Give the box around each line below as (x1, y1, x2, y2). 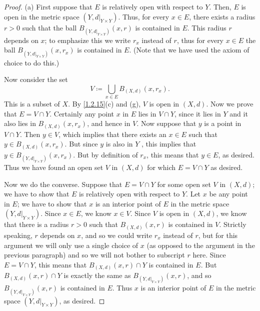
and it (229, 108, 248, 118)
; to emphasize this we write (44, 34, 131, 45)
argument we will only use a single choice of (4, 239, 138, 250)
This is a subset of (4, 98, 60, 109)
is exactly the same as (63, 270, 131, 280)
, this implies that (141, 138, 196, 149)
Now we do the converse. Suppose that (4, 178, 122, 189)
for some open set (157, 178, 211, 189)
